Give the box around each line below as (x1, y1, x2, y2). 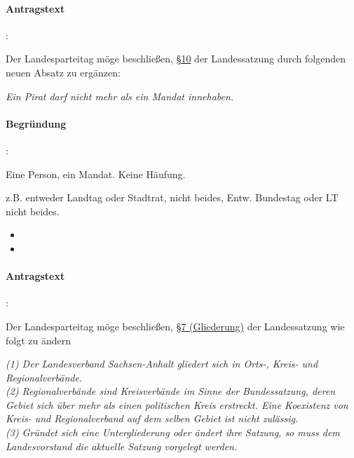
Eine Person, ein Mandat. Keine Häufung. (6, 166, 186, 181)
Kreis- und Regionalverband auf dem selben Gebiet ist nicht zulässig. (6, 411, 299, 426)
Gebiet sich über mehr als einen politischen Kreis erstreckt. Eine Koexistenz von (6, 397, 348, 412)
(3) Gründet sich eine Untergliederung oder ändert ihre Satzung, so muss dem (6, 425, 340, 440)
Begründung (6, 116, 67, 130)
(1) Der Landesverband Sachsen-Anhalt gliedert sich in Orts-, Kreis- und (6, 356, 318, 371)
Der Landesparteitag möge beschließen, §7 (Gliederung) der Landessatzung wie (6, 318, 345, 333)
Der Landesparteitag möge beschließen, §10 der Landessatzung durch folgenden (6, 51, 346, 66)
